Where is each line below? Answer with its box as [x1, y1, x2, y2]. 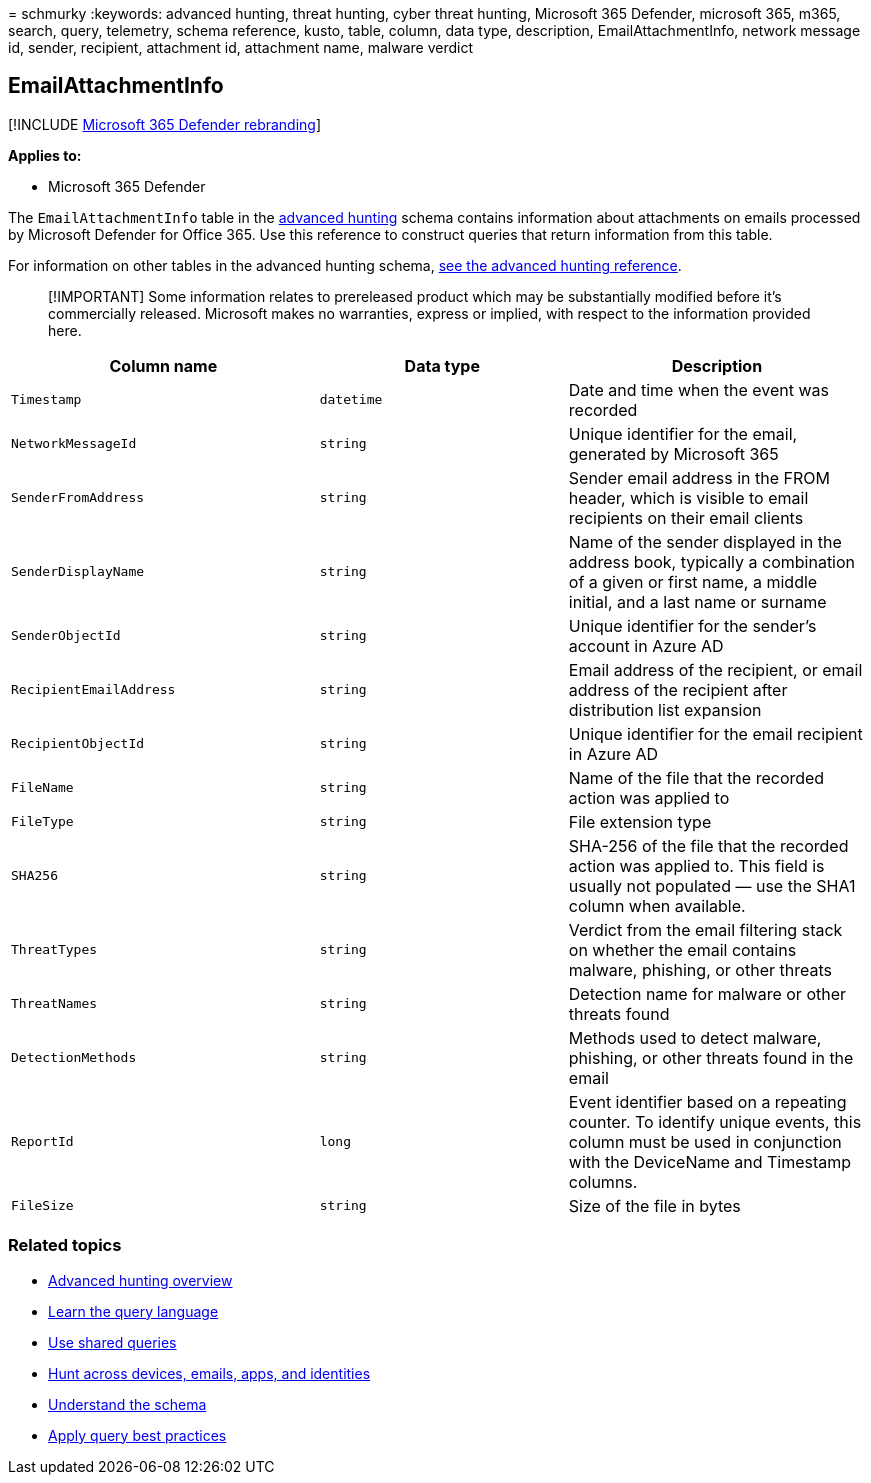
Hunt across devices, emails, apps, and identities [48, 1364, 371, 1382]
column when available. [568, 895, 746, 916]
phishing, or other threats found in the [568, 1047, 854, 1068]
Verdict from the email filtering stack [568, 919, 843, 940]
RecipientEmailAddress [11, 682, 176, 698]
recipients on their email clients [568, 507, 804, 528]
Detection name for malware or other [568, 983, 847, 1004]
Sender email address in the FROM [568, 467, 830, 488]
